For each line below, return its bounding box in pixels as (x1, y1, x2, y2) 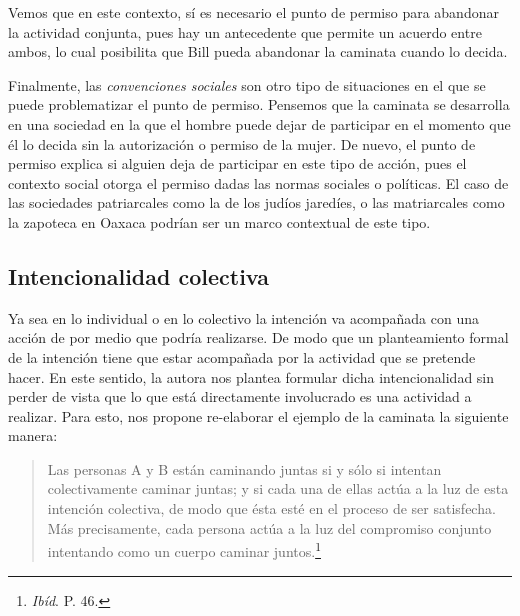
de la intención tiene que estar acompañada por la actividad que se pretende (8, 346, 476, 367)
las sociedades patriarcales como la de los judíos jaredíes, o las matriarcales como (8, 192, 505, 213)
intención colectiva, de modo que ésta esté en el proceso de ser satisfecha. (47, 498, 496, 519)
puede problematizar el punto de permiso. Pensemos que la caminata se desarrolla (8, 94, 510, 115)
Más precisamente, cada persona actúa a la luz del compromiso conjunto (47, 517, 492, 538)
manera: (8, 425, 58, 446)
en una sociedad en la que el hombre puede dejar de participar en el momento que (8, 113, 511, 134)
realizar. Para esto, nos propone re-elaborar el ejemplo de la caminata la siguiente (8, 405, 509, 426)
